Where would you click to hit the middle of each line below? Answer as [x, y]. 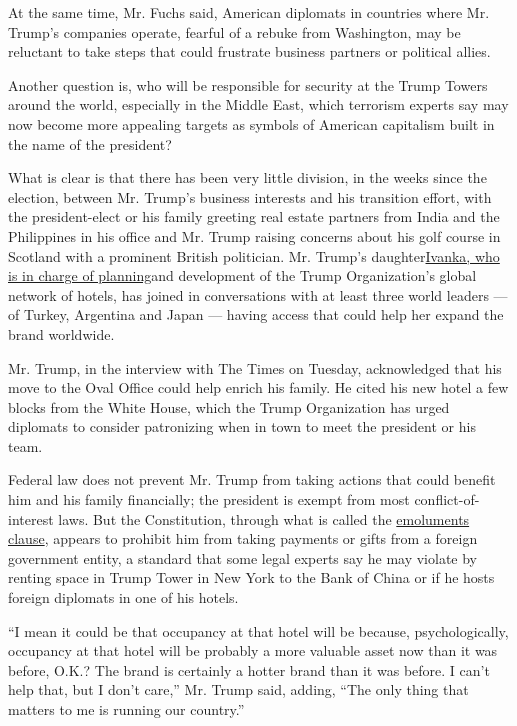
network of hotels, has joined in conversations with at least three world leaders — [258, 294]
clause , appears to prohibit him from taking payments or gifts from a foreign [243, 538]
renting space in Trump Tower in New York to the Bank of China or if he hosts [251, 577]
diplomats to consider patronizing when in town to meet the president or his [242, 426]
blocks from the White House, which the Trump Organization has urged [229, 406]
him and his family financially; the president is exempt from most [209, 499]
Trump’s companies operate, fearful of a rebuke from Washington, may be [234, 31]
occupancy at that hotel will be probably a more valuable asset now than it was [253, 650]
